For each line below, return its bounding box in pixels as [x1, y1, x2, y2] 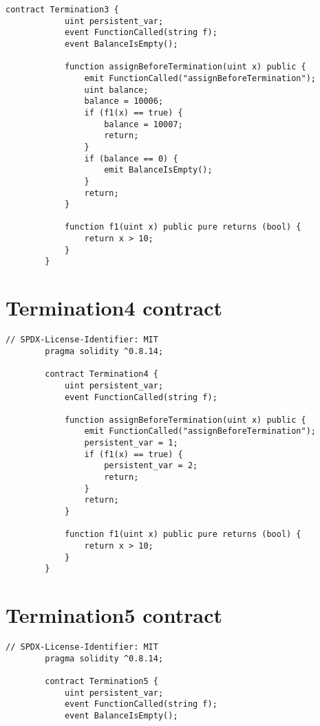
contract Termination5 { [45, 676, 158, 687]
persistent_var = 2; [104, 461, 198, 471]
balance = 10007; [104, 119, 183, 129]
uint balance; [84, 85, 149, 95]
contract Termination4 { [45, 369, 158, 379]
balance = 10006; [84, 96, 164, 107]
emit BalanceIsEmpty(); [104, 165, 213, 175]
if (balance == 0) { [84, 153, 178, 164]
